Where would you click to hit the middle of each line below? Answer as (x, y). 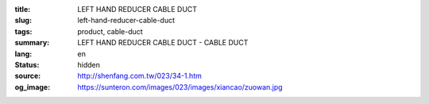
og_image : (33, 87)
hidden (89, 64)
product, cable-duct (110, 31)
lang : (23, 54)
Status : (27, 64)
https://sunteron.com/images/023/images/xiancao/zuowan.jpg (180, 87)
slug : (23, 21)
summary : (32, 43)
